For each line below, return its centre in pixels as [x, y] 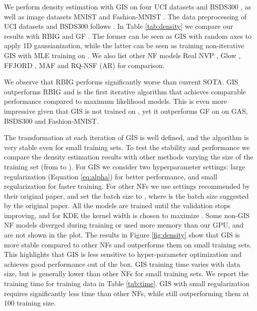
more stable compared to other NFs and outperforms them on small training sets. [128, 244]
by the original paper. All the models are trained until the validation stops [117, 205]
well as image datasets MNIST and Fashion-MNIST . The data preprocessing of [125, 16]
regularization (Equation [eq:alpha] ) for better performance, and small [111, 176]
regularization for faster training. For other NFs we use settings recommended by [127, 186]
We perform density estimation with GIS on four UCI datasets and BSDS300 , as [128, 6]
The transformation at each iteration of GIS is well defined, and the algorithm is [127, 137]
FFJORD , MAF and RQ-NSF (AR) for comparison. [84, 65]
